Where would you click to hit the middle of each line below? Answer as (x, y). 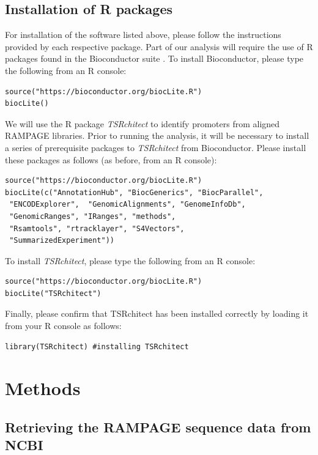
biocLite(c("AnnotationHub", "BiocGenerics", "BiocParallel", (134, 192)
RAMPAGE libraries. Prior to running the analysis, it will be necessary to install (157, 135)
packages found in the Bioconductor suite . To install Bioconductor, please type (154, 58)
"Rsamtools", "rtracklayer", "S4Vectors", (97, 228)
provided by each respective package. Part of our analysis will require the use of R (159, 46)
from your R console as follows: (63, 326)
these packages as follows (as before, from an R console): (111, 159)
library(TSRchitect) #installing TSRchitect (97, 346)
